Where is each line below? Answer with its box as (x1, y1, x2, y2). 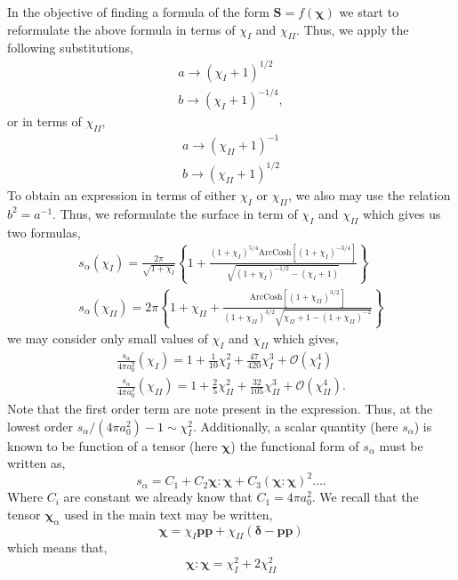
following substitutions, (7, 38, 133, 57)
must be (379, 436, 423, 455)
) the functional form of (230, 436, 359, 455)
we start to (339, 3, 399, 20)
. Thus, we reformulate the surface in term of (52, 204, 298, 222)
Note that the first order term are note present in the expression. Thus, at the (7, 399, 433, 418)
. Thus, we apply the (296, 20, 409, 38)
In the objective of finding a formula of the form (7, 3, 269, 20)
